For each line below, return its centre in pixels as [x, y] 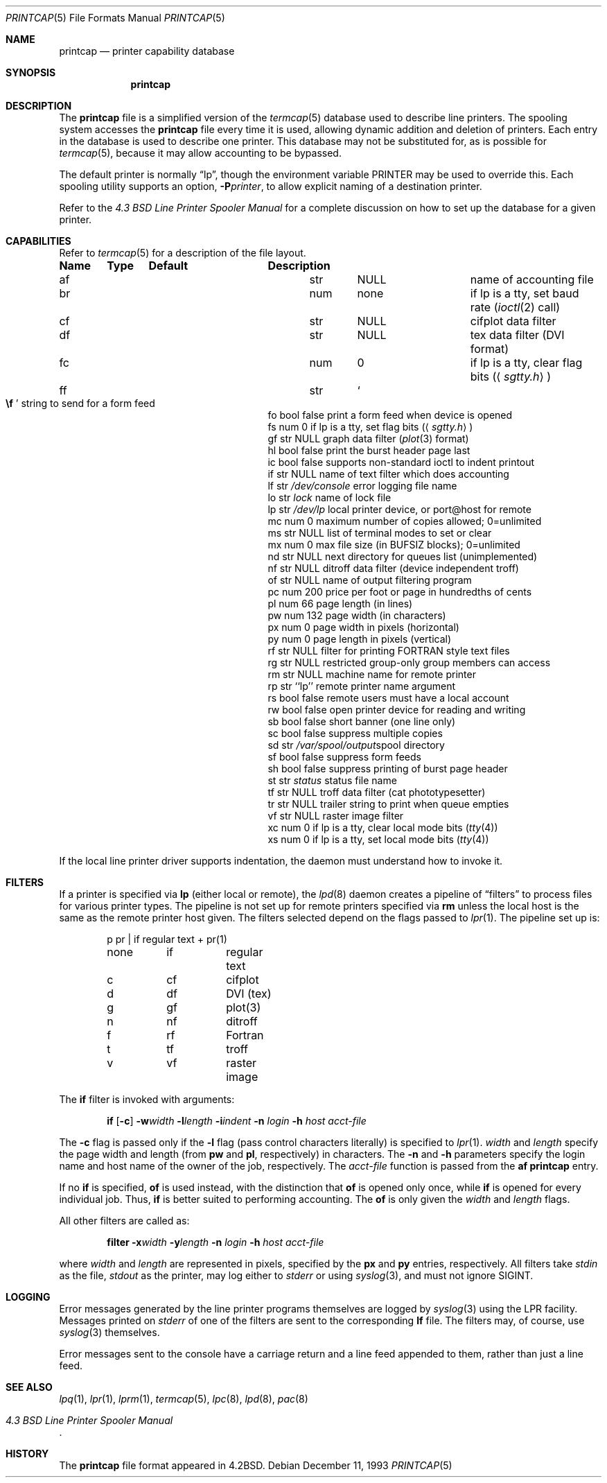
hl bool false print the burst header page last [369, 450]
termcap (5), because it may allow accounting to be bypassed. [200, 153]
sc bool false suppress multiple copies [355, 733]
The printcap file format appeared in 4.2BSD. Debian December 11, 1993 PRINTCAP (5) [256, 1465]
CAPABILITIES [38, 241]
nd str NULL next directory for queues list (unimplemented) [403, 556]
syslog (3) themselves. [109, 1332]
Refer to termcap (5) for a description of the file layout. [183, 253]
